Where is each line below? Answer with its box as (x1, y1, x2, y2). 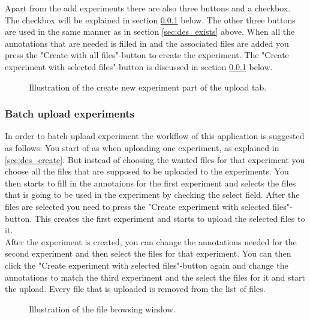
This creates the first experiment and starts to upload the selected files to (34, 212, 305, 224)
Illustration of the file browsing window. (29, 302, 176, 315)
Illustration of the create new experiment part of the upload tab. (29, 80, 267, 93)
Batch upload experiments (5, 106, 134, 121)
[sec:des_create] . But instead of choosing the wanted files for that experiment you (5, 153, 305, 165)
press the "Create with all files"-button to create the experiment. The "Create (5, 49, 289, 61)
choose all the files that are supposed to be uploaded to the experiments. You (5, 165, 289, 177)
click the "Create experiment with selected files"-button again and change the (5, 258, 288, 271)
